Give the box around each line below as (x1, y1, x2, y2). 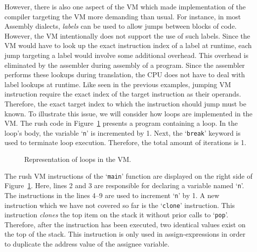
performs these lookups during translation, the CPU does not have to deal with (4, 69, 245, 80)
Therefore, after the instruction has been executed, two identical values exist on (4, 219, 246, 229)
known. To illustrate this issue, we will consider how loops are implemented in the (4, 108, 253, 118)
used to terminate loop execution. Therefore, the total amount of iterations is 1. (4, 137, 247, 148)
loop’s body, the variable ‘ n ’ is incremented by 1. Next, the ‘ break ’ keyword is (4, 127, 241, 138)
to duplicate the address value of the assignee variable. (4, 239, 170, 249)
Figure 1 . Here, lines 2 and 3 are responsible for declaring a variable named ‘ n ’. (4, 180, 244, 191)
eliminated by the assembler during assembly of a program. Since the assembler (4, 59, 245, 70)
